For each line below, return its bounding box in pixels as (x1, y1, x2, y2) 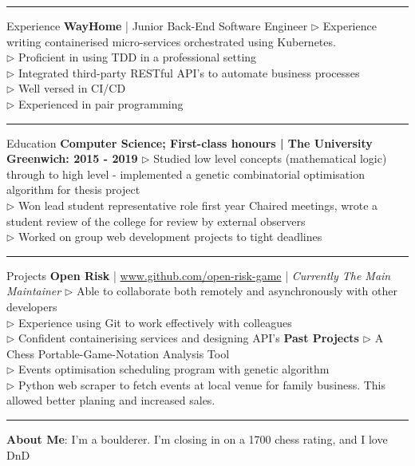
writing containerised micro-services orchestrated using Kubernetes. (6, 33, 336, 49)
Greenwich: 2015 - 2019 (6, 150, 138, 167)
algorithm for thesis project (6, 181, 140, 198)
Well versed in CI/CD (18, 80, 126, 97)
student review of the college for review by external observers (6, 212, 306, 229)
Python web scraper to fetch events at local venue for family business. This (18, 376, 386, 393)
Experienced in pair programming (18, 95, 184, 112)
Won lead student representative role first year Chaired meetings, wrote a (18, 196, 378, 213)
